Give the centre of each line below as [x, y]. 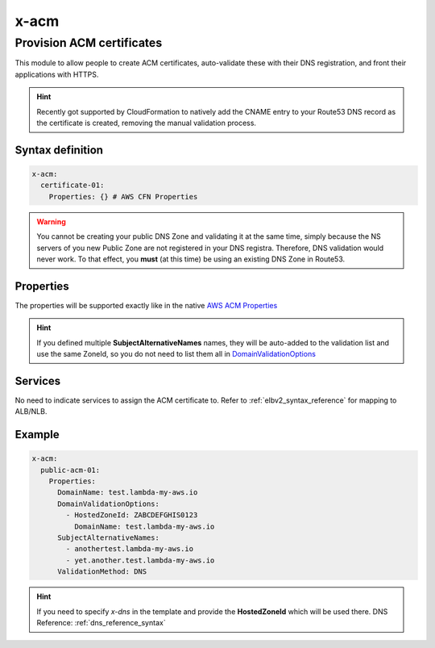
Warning [51, 221]
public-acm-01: [70, 470]
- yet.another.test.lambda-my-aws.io [140, 560]
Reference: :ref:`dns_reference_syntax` [101, 622]
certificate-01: [72, 185]
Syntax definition [59, 150]
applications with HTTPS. [57, 74]
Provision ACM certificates [89, 43]
